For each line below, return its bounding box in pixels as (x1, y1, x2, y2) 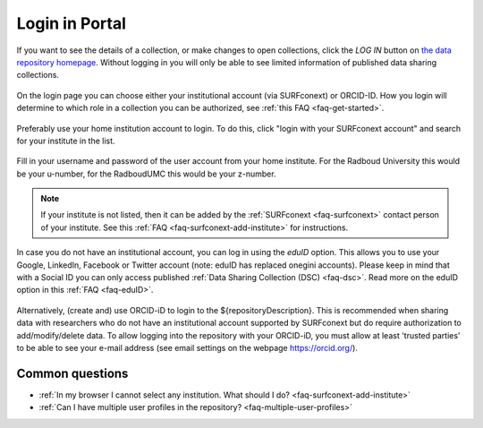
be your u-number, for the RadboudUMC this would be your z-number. (16, 168, 276, 179)
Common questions (16, 365, 129, 381)
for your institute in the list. (16, 135, 115, 146)
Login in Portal (16, 13, 127, 33)
